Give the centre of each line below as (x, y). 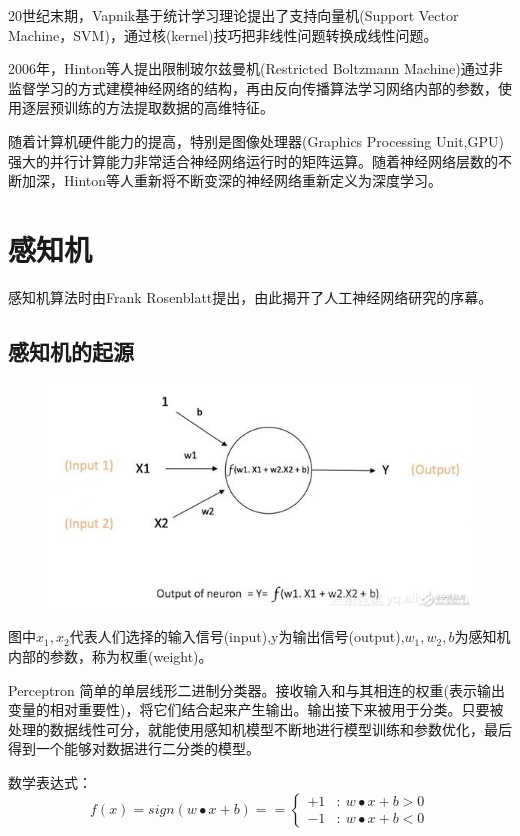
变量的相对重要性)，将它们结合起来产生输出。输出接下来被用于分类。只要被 (256, 709)
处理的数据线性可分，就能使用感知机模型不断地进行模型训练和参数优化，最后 (260, 728)
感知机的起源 (71, 350)
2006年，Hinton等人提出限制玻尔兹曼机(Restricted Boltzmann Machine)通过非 (255, 68)
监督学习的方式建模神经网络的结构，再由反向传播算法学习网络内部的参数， (253, 87)
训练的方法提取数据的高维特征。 (168, 107)
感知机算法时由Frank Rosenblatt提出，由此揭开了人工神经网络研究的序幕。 (250, 296)
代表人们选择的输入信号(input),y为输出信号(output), (237, 636)
